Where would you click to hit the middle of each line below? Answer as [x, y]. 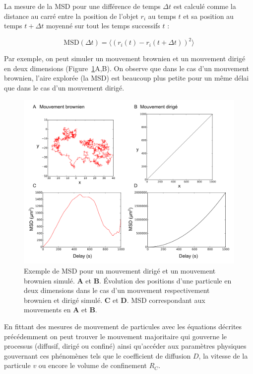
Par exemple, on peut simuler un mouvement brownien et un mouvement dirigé [125, 58]
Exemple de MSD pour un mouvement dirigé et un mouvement [120, 270]
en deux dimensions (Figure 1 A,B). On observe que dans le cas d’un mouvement [126, 68]
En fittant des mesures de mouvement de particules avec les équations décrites [123, 326]
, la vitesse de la [223, 355]
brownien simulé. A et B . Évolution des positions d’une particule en [128, 280]
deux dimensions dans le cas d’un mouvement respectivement [117, 290]
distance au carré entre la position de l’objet [71, 16]
